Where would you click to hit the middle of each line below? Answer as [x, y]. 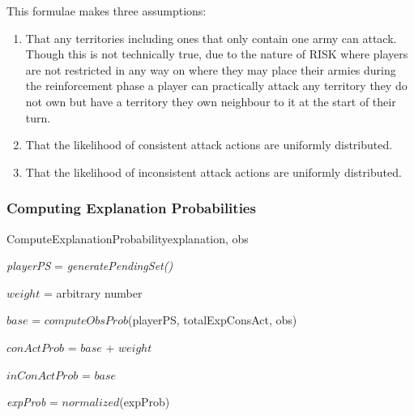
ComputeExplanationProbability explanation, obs [128, 238]
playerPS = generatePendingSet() [90, 266]
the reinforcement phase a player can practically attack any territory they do [216, 86]
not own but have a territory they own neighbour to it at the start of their [211, 101]
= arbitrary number [93, 292]
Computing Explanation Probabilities [131, 208]
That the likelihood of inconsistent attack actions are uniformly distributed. [213, 172]
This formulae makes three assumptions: [107, 11]
